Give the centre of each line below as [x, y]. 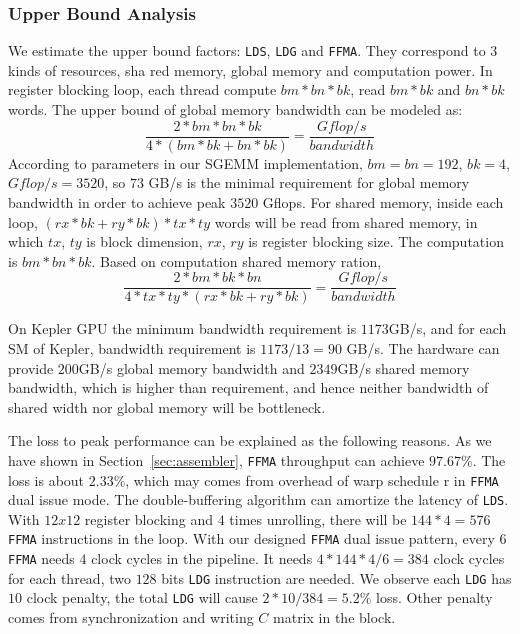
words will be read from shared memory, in [346, 221]
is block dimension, [144, 241]
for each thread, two [69, 577]
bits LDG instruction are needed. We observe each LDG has [336, 577]
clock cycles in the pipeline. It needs [202, 558]
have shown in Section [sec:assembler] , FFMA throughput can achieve [216, 459]
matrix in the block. [334, 617]
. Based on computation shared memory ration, [236, 260]
